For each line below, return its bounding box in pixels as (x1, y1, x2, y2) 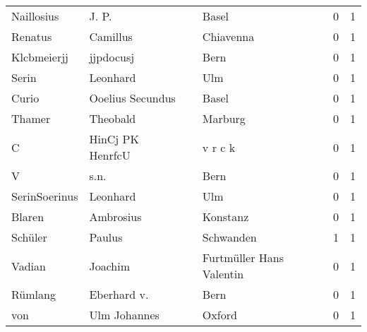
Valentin (202, 266, 244, 282)
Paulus (89, 229, 123, 245)
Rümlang (11, 286, 56, 302)
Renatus (11, 28, 52, 45)
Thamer (11, 110, 51, 126)
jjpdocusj (89, 49, 135, 65)
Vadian (11, 257, 46, 274)
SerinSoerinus (11, 188, 78, 204)
